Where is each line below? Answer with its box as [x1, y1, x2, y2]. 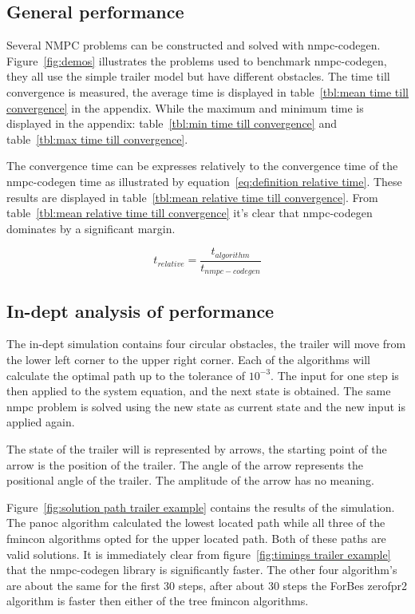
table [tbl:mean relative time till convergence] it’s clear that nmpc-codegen [6, 204, 373, 221]
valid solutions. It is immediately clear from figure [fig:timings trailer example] [6, 545, 391, 562]
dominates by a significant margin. [6, 220, 176, 236]
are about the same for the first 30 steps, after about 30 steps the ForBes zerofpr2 [6, 576, 408, 593]
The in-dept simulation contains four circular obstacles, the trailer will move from [6, 335, 406, 352]
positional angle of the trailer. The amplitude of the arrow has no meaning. [6, 472, 374, 489]
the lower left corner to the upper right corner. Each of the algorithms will [6, 351, 370, 368]
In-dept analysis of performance [6, 298, 275, 323]
